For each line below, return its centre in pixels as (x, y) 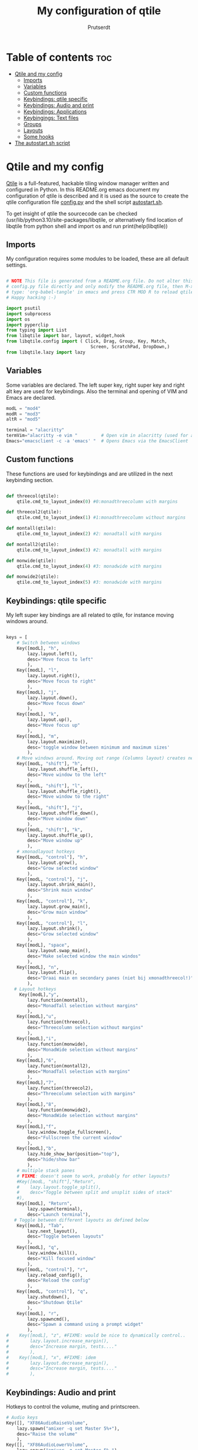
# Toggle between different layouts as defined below (81, 1220)
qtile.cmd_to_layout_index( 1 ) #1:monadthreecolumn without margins (101, 518)
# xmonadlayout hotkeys (46, 852)
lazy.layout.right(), (54, 676)
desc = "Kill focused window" (62, 1258)
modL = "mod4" (24, 408)
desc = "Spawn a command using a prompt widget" (85, 1325)
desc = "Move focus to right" (62, 681)
